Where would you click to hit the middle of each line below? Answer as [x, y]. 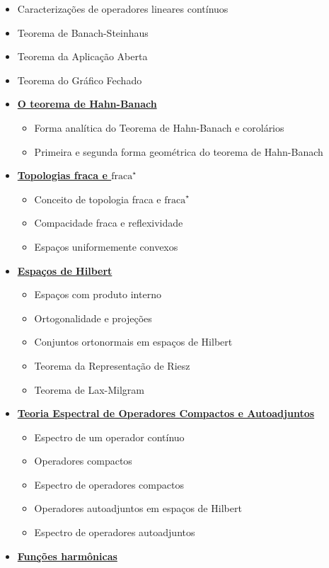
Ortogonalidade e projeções [93, 318]
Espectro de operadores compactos [109, 484]
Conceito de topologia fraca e [98, 199]
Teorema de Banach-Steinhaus [83, 32]
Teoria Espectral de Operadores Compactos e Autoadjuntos [166, 413]
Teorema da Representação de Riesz [112, 365]
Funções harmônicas [67, 556]
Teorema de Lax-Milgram [90, 389]
